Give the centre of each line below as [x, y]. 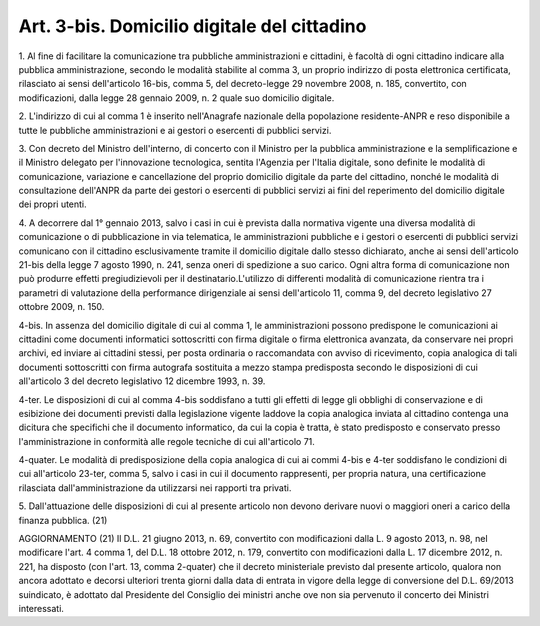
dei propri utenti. [52, 204]
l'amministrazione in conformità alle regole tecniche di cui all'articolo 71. [166, 441]
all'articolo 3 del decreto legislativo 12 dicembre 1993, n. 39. [142, 381]
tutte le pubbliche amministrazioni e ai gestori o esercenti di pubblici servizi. [175, 130]
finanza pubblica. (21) [63, 520]
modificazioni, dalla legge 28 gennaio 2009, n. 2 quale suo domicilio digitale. [176, 97]
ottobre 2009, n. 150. [61, 307]
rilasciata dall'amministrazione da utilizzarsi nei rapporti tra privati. [155, 487]
